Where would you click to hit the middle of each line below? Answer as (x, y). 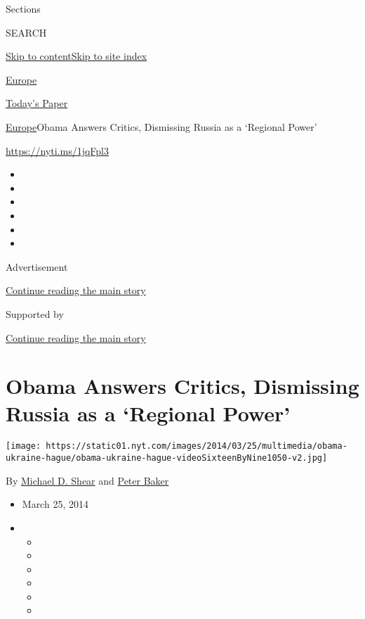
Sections (23, 8)
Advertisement (37, 266)
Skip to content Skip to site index (77, 56)
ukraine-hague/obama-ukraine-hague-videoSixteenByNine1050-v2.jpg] (167, 458)
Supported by (35, 313)
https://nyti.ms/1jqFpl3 (57, 150)
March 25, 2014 (55, 504)
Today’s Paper (37, 103)
